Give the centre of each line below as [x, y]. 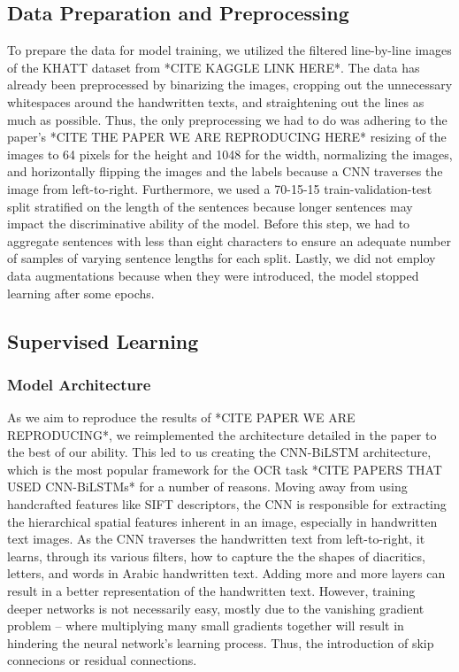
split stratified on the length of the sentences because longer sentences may [210, 206]
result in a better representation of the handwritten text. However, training [211, 591]
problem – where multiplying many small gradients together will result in [206, 626]
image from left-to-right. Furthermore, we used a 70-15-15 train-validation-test [220, 188]
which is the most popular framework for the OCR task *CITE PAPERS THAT [225, 469]
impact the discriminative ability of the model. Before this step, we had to [209, 224]
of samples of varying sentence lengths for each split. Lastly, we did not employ [222, 258]
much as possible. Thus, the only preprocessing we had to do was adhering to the [227, 119]
